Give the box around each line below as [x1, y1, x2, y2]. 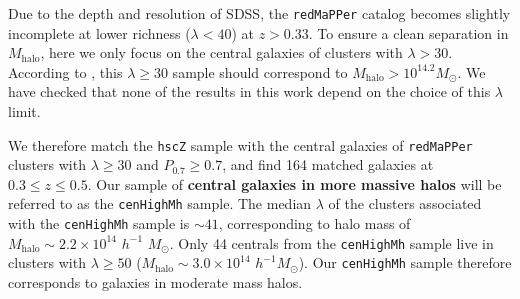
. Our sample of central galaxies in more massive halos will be [87, 173, 502, 194]
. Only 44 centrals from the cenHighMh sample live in [169, 232, 494, 253]
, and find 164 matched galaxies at [222, 154, 434, 175]
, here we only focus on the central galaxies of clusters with [40, 42, 403, 63]
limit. [8, 101, 41, 122]
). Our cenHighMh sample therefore [298, 252, 512, 273]
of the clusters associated [328, 193, 482, 214]
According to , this [8, 61, 123, 82]
